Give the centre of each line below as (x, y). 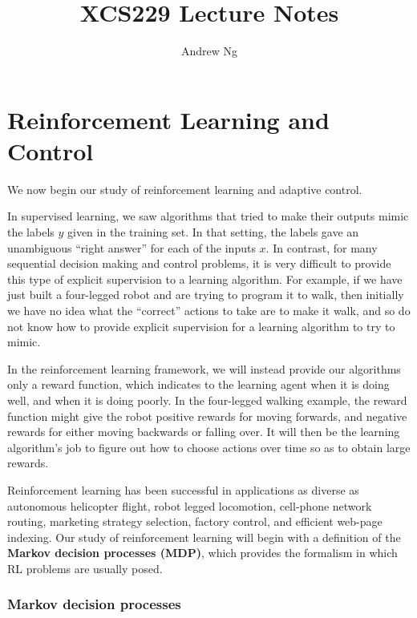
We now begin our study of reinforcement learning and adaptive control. (185, 189)
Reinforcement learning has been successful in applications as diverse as (183, 489)
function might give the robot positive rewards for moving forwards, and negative (207, 416)
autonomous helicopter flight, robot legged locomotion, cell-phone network (190, 505)
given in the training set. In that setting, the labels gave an (213, 232)
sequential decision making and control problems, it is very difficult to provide (199, 263)
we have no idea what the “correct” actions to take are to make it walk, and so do (209, 310)
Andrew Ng (209, 51)
